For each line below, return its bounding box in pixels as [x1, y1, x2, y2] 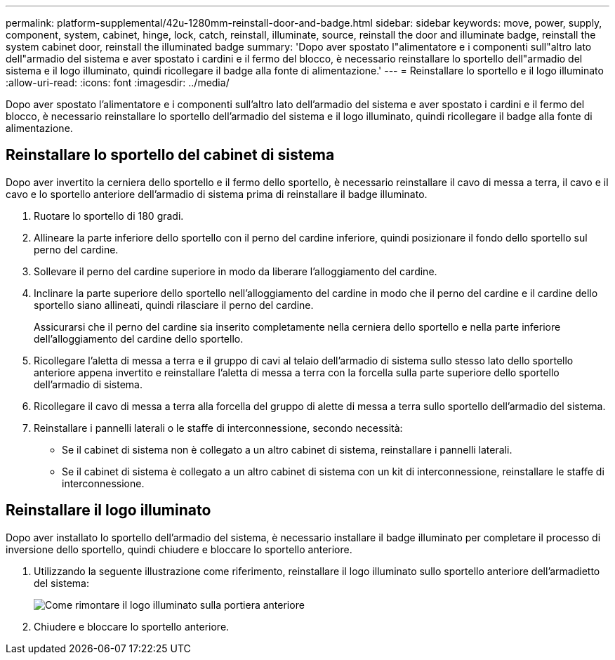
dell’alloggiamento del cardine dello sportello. [34, 332, 244, 345]
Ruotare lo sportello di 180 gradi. [34, 209, 184, 222]
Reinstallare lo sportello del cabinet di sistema [6, 146, 335, 164]
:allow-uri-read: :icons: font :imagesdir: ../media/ [6, 77, 230, 88]
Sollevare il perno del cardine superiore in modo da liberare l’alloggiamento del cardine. [34, 265, 437, 277]
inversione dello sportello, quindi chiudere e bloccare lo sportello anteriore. [6, 543, 352, 555]
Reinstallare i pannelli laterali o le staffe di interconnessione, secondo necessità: [34, 421, 403, 434]
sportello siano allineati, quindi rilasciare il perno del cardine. [34, 298, 314, 311]
